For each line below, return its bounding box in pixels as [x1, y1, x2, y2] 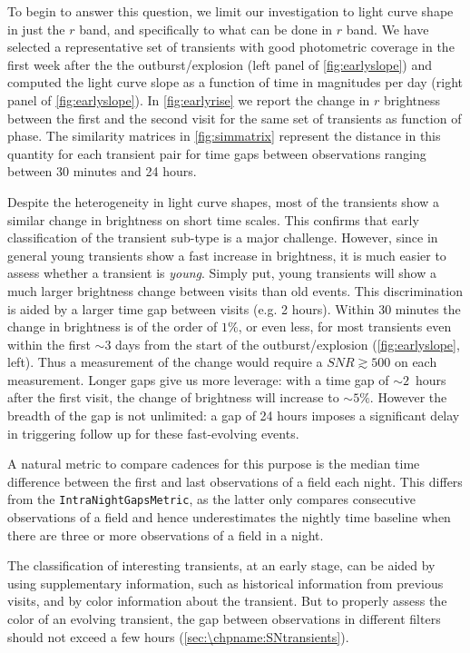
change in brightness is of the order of [7, 317, 218, 336]
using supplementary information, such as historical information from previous [7, 573, 444, 592]
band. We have [346, 19, 429, 38]
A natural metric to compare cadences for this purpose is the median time [7, 454, 420, 473]
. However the [369, 388, 447, 407]
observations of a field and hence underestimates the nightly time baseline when [7, 508, 451, 527]
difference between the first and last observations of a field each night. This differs [7, 471, 463, 490]
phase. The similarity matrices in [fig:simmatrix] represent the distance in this [7, 126, 441, 145]
